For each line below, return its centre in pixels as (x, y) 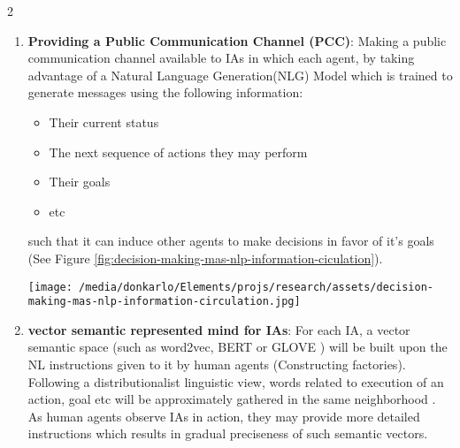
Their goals (80, 182)
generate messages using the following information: (165, 92)
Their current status (104, 121)
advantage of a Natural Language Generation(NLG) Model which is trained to (240, 75)
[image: (50, 287)
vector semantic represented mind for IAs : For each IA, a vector (219, 329)
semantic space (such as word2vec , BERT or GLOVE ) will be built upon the (238, 347)
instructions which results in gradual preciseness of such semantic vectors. (228, 433)
